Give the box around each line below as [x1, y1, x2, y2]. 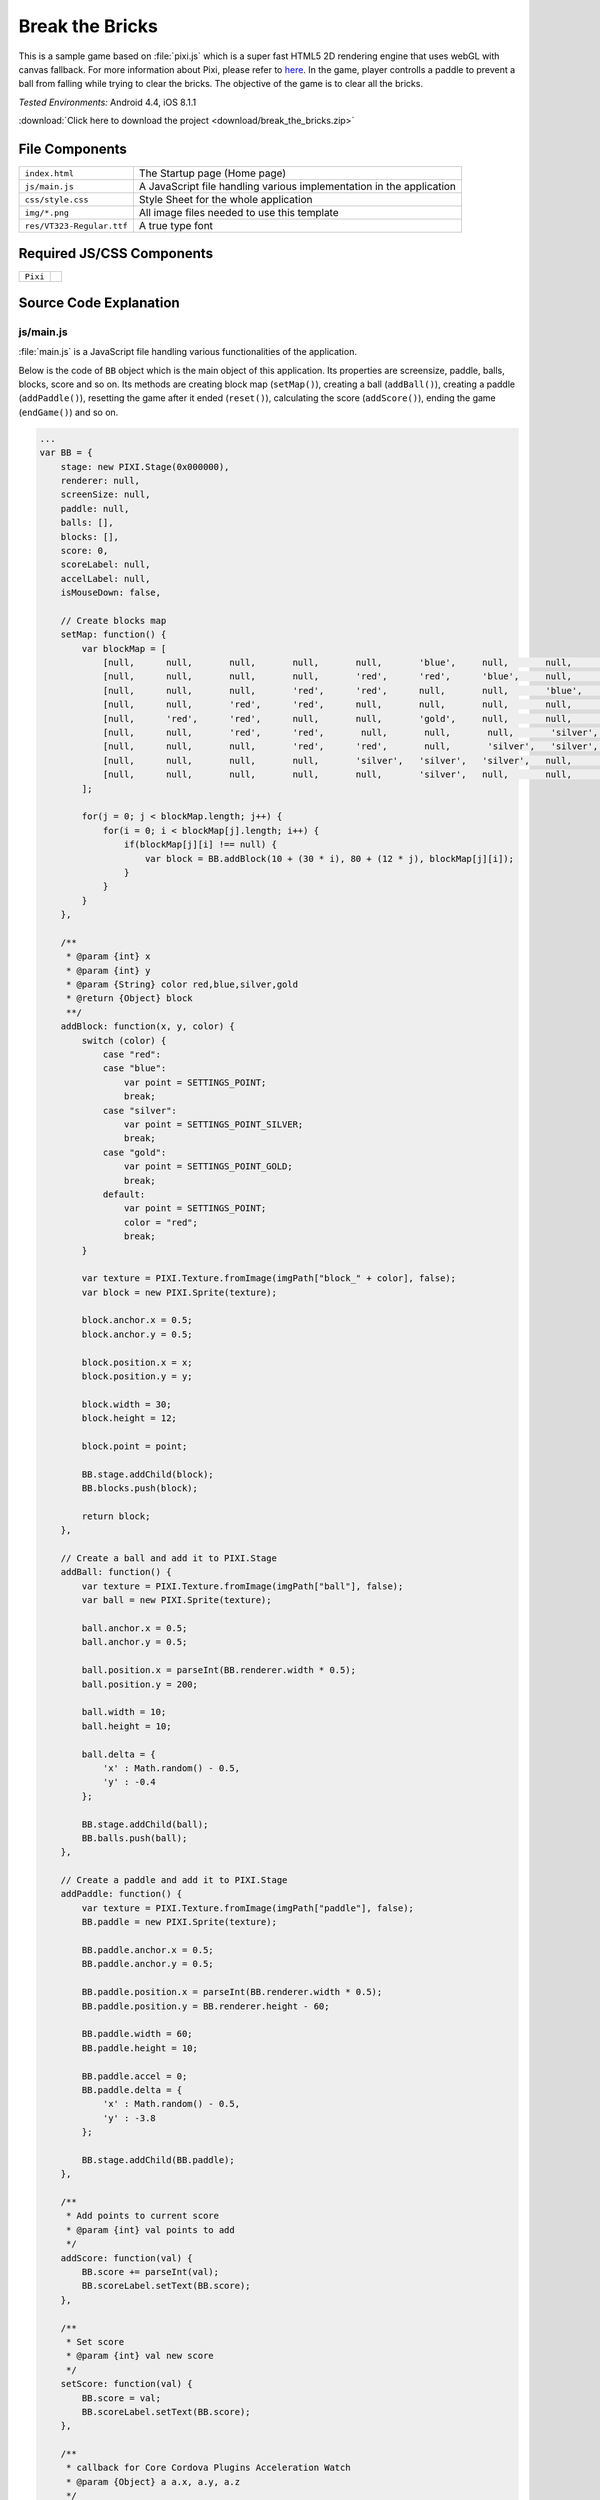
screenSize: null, [60, 489, 151, 500]
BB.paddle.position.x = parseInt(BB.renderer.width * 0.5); [81, 1986, 383, 1998]
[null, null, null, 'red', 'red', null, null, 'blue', [102, 685, 583, 696]
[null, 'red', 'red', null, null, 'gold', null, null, [102, 713, 572, 724]
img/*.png [24, 207, 70, 218]
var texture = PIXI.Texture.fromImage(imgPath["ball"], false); [81, 1580, 404, 1592]
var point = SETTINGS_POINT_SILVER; [123, 1118, 304, 1130]
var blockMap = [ [81, 643, 167, 654]
